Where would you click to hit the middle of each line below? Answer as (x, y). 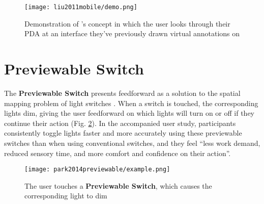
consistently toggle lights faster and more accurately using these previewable (123, 133)
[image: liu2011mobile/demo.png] (81, 7)
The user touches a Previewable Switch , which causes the (118, 185)
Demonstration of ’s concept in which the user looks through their (127, 23)
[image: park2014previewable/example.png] (97, 170)
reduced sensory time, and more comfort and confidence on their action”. (118, 153)
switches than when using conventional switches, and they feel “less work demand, (132, 143)
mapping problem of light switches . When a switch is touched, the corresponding (131, 103)
